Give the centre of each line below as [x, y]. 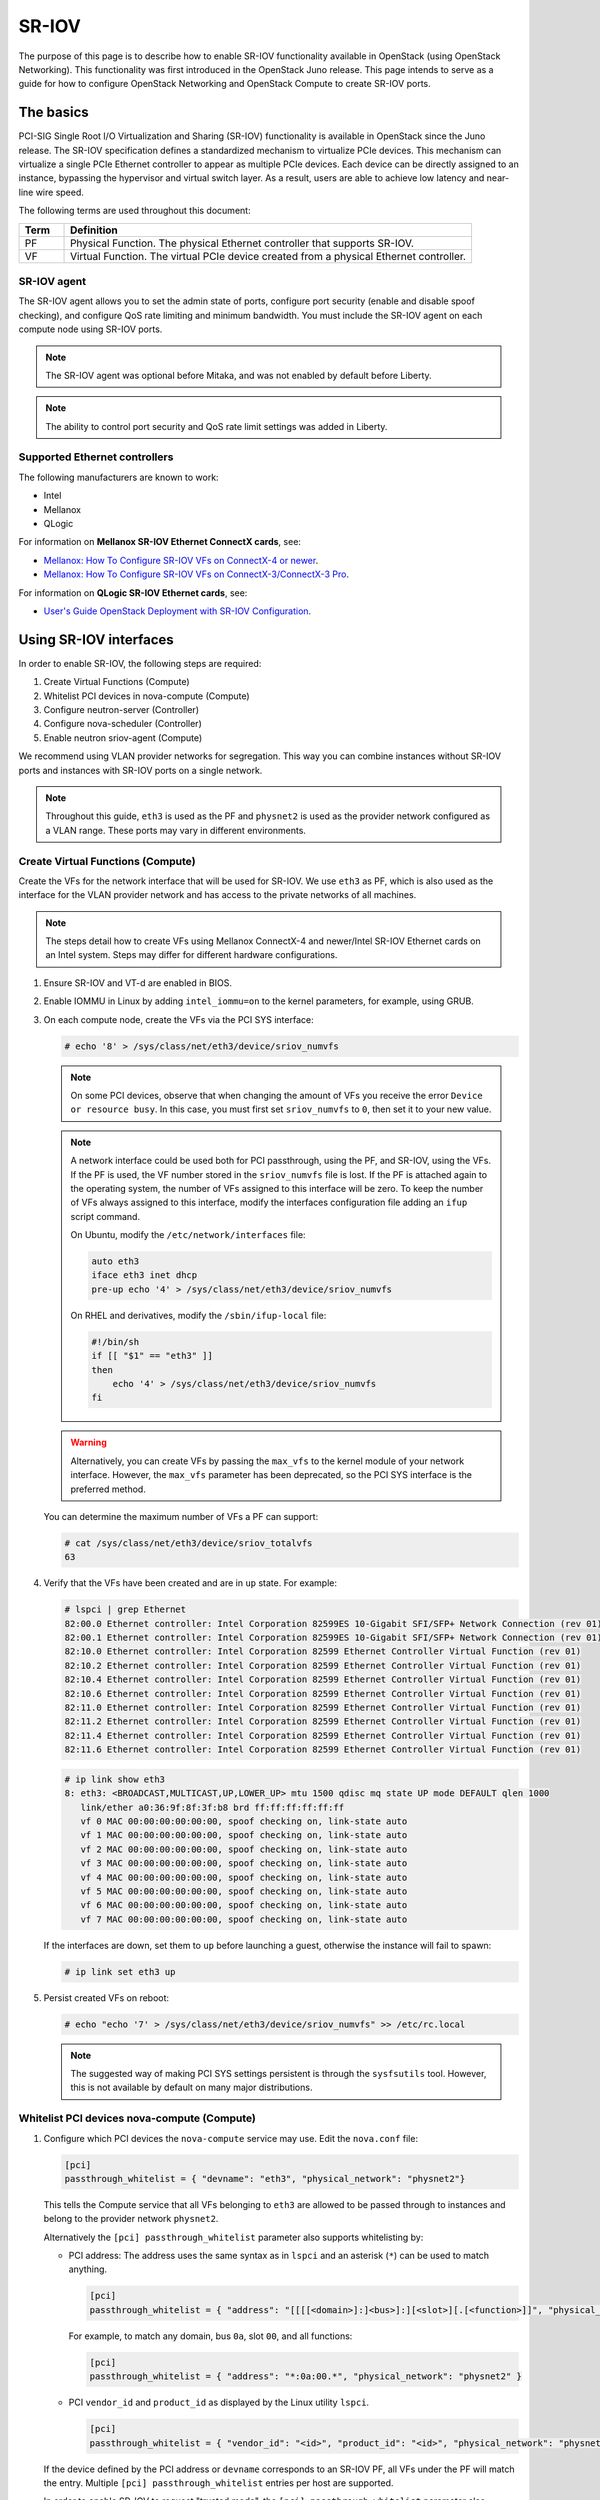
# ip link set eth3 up [120, 1971]
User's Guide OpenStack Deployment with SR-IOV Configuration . [177, 611]
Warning [88, 1442]
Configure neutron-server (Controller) [121, 710]
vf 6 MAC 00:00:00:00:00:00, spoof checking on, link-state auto [244, 1905]
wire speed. [60, 192]
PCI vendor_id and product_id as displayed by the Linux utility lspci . [219, 2402]
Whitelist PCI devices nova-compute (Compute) [137, 2118]
